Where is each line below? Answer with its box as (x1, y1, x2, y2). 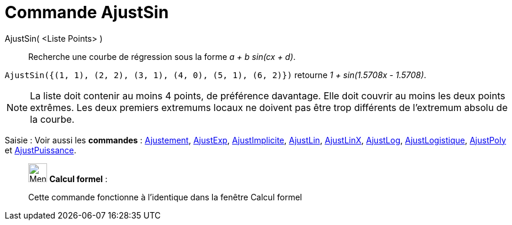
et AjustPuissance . (5, 145, 76, 155)
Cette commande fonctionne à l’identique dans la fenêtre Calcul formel (28, 192, 302, 202)
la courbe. (30, 113, 75, 125)
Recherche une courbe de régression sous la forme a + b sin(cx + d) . (28, 51, 296, 62)
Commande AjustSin (5, 2, 169, 22)
